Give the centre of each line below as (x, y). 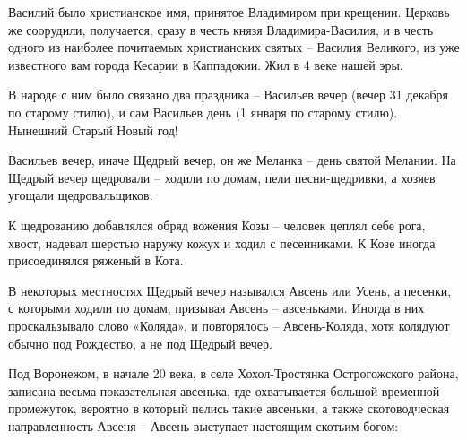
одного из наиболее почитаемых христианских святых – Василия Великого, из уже (234, 47)
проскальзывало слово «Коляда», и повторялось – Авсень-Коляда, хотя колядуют (229, 325)
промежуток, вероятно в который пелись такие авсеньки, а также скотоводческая (229, 408)
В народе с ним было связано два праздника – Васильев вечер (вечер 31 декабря (229, 95)
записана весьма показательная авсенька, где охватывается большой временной (224, 390)
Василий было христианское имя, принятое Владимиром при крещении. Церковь (229, 12)
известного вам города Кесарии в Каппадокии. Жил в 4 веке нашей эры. (206, 64)
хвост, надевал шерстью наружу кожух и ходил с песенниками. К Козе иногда (222, 242)
